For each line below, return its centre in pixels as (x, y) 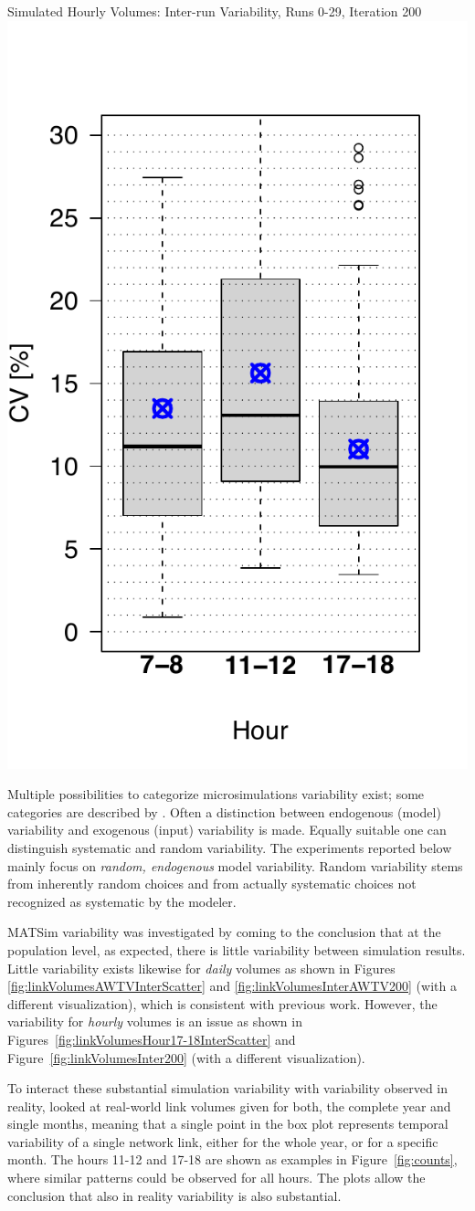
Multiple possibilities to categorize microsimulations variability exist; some (216, 794)
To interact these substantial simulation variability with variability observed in (228, 1088)
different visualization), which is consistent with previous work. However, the (222, 1003)
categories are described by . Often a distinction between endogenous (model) (224, 811)
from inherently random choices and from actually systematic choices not (212, 884)
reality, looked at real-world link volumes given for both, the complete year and (229, 1106)
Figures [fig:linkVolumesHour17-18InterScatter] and (152, 1039)
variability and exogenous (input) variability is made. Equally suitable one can (227, 830)
